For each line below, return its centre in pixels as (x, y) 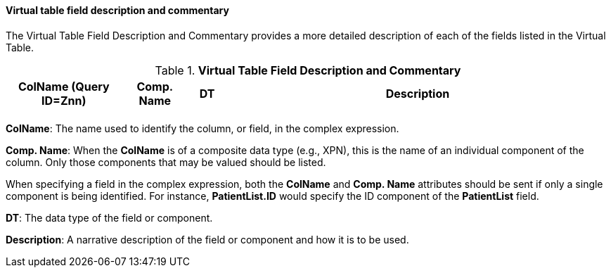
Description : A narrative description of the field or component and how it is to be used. (207, 239)
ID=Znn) (64, 100)
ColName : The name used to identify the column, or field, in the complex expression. (202, 128)
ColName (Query (64, 86)
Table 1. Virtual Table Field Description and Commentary (308, 70)
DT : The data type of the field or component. (109, 217)
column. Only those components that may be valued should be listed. (166, 162)
